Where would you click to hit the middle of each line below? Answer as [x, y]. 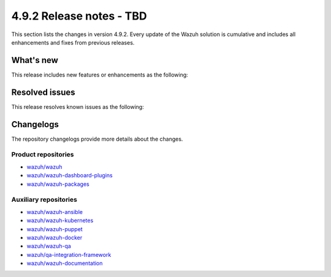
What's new [35, 60]
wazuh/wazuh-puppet [55, 229]
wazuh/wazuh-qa [49, 246]
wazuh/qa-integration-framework [69, 254]
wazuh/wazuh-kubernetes [60, 221]
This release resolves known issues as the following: [78, 106]
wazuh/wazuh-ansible [55, 212]
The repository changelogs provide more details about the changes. [97, 139]
